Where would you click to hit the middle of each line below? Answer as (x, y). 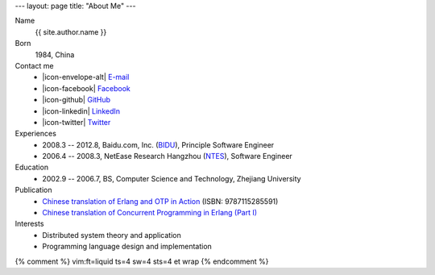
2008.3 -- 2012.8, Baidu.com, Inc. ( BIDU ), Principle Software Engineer (158, 144)
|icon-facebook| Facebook (86, 88)
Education (31, 167)
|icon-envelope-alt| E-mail (86, 77)
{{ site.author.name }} (71, 31)
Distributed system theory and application (112, 235)
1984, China (55, 54)
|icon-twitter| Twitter (77, 122)
